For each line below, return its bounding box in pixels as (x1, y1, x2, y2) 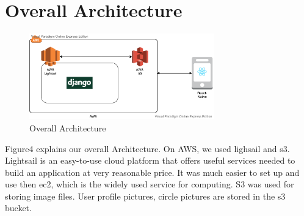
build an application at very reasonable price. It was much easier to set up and (5, 165, 300, 178)
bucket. (5, 201, 32, 214)
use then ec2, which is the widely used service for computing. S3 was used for (5, 178, 294, 190)
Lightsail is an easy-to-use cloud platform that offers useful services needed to (5, 154, 295, 167)
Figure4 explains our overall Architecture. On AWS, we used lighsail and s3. (5, 142, 290, 155)
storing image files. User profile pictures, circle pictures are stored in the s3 (5, 189, 286, 202)
